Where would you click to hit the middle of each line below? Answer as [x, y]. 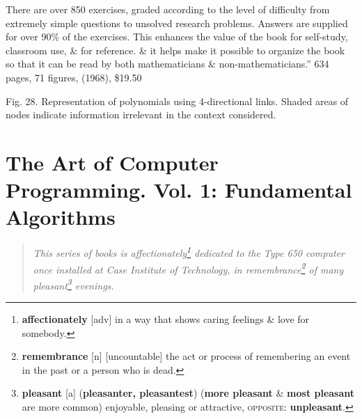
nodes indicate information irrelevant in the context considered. [141, 114]
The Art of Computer [112, 162]
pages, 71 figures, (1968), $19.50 [74, 77]
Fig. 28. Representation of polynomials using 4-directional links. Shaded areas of [177, 101]
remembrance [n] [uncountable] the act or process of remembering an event [186, 356]
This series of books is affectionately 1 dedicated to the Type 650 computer [189, 252]
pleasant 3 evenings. [73, 284]
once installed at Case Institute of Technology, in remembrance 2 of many [188, 268]
